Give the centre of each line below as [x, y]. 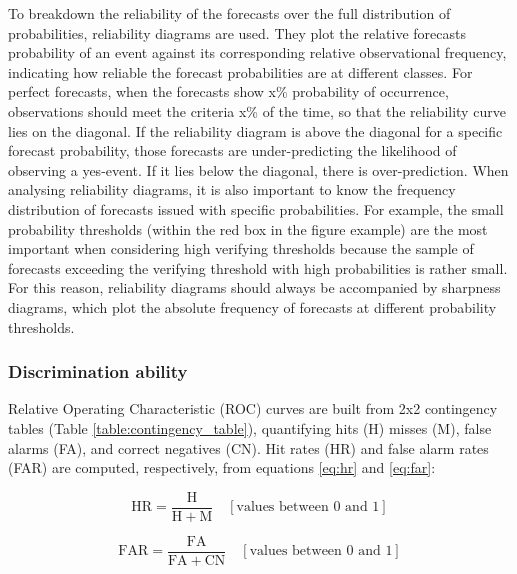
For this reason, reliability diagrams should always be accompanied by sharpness [254, 287]
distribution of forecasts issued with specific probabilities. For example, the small [256, 208]
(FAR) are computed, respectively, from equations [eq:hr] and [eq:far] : [222, 467]
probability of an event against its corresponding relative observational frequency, [257, 52]
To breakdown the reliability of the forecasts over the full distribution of [229, 13]
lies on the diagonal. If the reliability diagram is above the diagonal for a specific [255, 130]
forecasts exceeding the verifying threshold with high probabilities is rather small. [258, 267]
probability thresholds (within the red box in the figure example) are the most [248, 228]
